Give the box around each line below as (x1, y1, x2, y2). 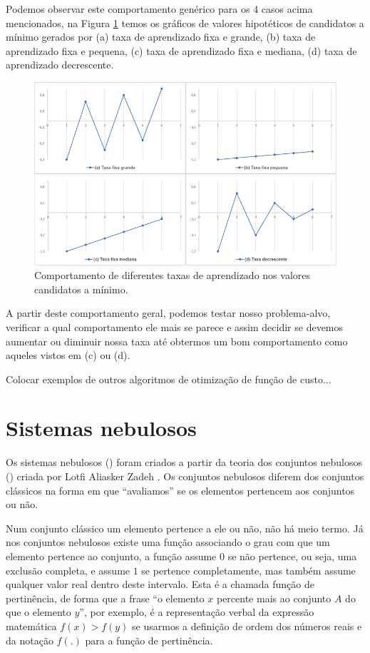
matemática (6, 618, 57, 633)
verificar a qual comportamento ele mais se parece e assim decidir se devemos (6, 319, 344, 334)
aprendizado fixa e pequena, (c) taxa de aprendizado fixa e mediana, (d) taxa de (6, 43, 357, 58)
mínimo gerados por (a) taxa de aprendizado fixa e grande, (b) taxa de (6, 29, 316, 44)
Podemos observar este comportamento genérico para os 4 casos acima (6, 1, 313, 16)
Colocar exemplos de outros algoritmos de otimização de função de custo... (6, 371, 332, 386)
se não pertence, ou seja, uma (227, 548, 357, 563)
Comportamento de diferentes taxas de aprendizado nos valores (34, 268, 311, 283)
